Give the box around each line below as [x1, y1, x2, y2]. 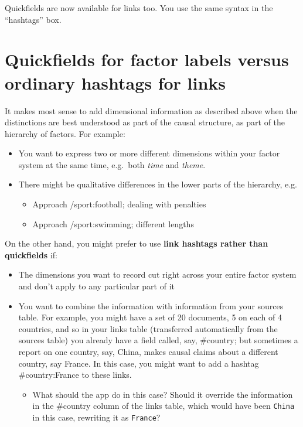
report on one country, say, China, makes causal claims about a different [18, 346, 278, 357]
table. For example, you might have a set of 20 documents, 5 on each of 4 [18, 311, 282, 323]
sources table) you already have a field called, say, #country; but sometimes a [18, 334, 298, 346]
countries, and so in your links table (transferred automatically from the [18, 322, 278, 334]
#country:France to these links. [18, 368, 132, 381]
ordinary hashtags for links [5, 70, 226, 94]
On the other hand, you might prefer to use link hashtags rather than [5, 237, 268, 250]
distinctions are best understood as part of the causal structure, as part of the [5, 116, 285, 128]
